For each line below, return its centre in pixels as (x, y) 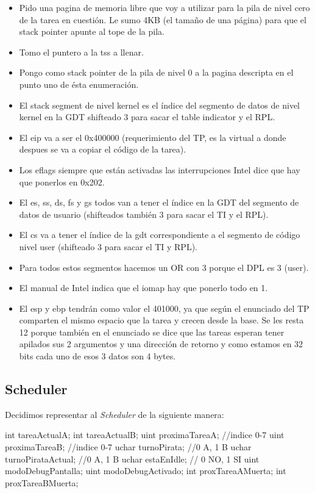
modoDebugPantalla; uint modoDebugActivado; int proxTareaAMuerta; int (146, 471)
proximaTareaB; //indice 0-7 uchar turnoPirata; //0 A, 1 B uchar (128, 447)
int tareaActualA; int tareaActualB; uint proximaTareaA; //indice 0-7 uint (145, 435)
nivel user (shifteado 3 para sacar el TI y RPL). (108, 246)
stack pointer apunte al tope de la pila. (92, 31)
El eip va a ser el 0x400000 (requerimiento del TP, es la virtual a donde (153, 137)
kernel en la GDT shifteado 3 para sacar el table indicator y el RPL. (147, 117)
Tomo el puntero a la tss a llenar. (81, 52)
